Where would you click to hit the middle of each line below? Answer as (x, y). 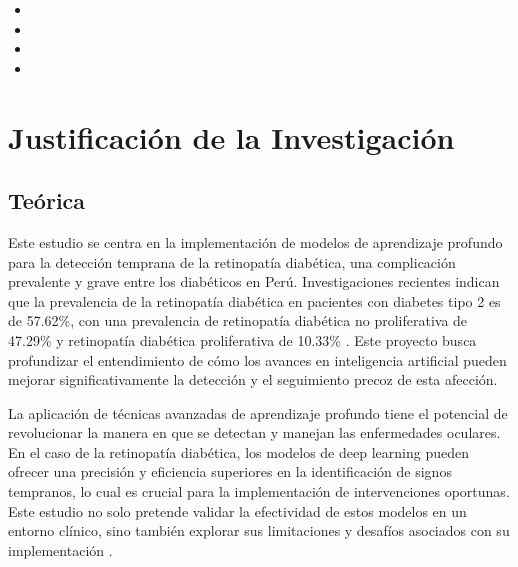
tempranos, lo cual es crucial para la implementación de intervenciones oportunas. (259, 491)
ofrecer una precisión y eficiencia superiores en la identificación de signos (230, 471)
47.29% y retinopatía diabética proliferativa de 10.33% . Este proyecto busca (242, 339)
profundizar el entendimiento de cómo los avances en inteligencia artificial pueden (257, 359)
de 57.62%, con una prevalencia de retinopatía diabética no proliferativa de (238, 320)
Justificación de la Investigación (231, 136)
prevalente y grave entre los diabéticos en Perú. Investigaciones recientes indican (254, 281)
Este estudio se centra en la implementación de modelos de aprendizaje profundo (255, 241)
